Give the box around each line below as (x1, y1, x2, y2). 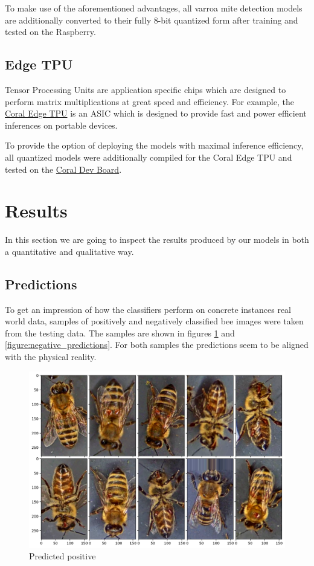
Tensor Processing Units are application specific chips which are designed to (5, 83, 286, 95)
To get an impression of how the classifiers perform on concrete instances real (5, 303, 291, 315)
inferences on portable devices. (5, 118, 118, 131)
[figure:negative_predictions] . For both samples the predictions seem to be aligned (5, 338, 309, 351)
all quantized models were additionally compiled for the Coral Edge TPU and (5, 150, 292, 163)
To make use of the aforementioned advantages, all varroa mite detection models (5, 2, 303, 14)
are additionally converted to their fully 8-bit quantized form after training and (5, 13, 298, 26)
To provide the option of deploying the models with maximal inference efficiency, (5, 139, 304, 152)
